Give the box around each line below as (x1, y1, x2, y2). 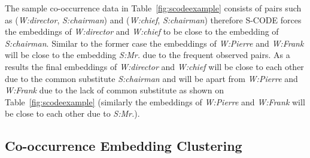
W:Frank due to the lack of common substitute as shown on (5, 84, 224, 96)
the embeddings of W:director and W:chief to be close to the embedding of (5, 25, 279, 38)
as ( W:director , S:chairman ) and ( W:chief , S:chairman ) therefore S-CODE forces (5, 13, 302, 26)
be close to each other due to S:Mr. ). (5, 107, 140, 120)
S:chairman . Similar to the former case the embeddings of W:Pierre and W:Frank (5, 37, 304, 49)
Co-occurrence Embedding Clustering (5, 136, 242, 155)
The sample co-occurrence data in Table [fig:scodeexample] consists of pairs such (5, 2, 302, 14)
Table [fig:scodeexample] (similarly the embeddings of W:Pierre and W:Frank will (5, 95, 305, 108)
